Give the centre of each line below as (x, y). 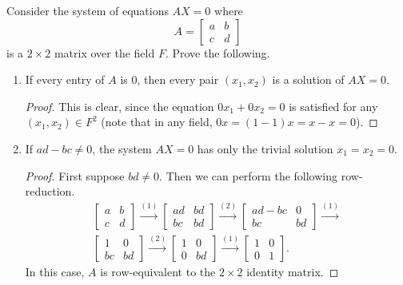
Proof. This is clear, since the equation (120, 106)
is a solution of (308, 79)
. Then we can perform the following (249, 175)
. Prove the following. (217, 52)
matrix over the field (104, 52)
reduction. (50, 191)
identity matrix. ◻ (293, 272)
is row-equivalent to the (158, 272)
